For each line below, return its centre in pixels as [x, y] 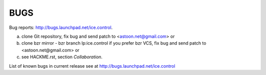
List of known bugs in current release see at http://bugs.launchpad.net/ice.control [92, 66]
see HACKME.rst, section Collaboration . [62, 57]
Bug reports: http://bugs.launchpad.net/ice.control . [61, 27]
